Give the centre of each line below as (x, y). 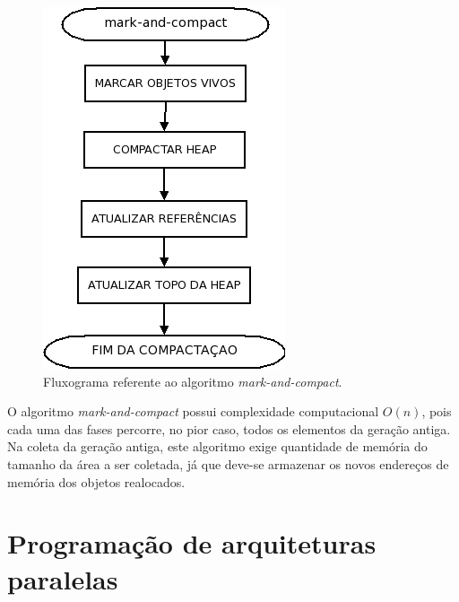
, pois (437, 411)
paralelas (63, 578)
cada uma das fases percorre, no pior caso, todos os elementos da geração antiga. (229, 428)
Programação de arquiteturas (192, 543)
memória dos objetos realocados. (96, 481)
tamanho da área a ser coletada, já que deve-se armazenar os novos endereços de (228, 463)
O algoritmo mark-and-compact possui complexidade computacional (193, 411)
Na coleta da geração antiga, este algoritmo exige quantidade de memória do (217, 446)
